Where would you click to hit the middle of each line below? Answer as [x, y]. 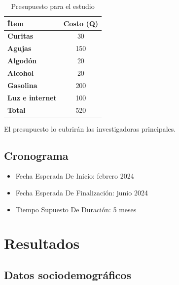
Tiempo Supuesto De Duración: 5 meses [76, 209]
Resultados [42, 243]
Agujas [19, 48]
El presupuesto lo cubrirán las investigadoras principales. [90, 128]
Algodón [22, 61]
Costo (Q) [81, 23]
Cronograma [36, 155]
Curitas [20, 36]
